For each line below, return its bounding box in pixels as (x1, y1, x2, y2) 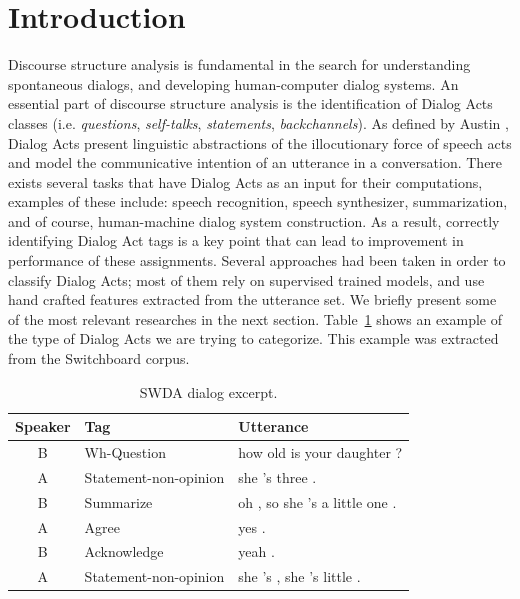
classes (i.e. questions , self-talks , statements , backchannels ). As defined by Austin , (8, 112, 509, 133)
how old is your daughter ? (238, 442, 403, 463)
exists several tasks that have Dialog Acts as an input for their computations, (8, 171, 483, 192)
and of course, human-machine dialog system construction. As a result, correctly (8, 210, 500, 231)
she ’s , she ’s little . (238, 566, 361, 587)
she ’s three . (238, 466, 317, 487)
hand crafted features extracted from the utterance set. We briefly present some (8, 289, 497, 310)
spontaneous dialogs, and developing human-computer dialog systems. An (8, 73, 459, 94)
